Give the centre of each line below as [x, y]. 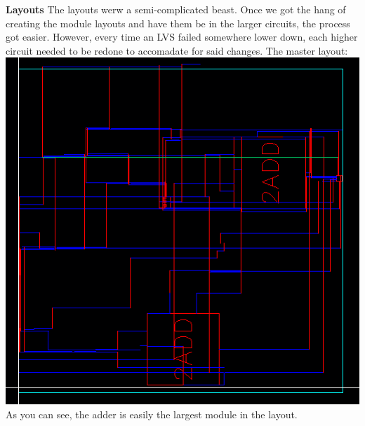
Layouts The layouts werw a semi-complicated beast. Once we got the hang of [176, 9]
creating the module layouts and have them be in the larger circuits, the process [178, 23]
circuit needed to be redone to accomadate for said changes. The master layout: [177, 50]
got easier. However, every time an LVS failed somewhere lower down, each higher [182, 37]
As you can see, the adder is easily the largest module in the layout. [152, 414]
